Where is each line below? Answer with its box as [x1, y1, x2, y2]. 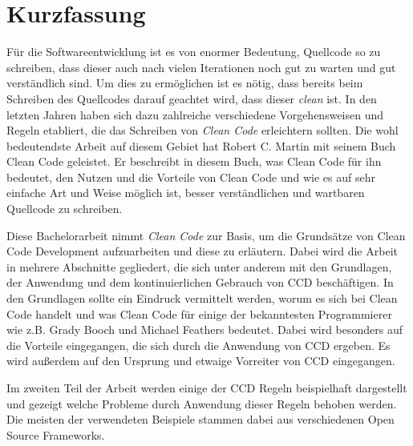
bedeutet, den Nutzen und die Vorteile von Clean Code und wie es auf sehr [6, 168, 375, 185]
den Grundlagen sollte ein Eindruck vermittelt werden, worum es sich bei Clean [6, 290, 398, 307]
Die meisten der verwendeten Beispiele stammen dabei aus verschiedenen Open [6, 411, 395, 428]
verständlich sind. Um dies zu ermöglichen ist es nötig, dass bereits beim [6, 74, 363, 91]
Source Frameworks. [6, 426, 105, 443]
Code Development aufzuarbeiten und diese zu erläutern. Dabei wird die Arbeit [6, 243, 398, 259]
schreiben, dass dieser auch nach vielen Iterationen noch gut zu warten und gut [6, 58, 396, 75]
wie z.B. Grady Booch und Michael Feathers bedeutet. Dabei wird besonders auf [6, 321, 403, 338]
